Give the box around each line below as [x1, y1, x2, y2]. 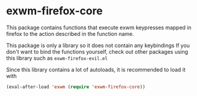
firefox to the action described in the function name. [6, 30, 134, 37]
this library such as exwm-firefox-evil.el [6, 54, 108, 61]
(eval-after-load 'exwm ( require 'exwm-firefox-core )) [6, 83, 146, 90]
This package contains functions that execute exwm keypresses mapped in [6, 24, 192, 31]
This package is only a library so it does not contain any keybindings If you [6, 42, 190, 49]
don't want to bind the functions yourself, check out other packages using [6, 48, 189, 55]
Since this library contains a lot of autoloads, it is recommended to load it [6, 66, 186, 73]
